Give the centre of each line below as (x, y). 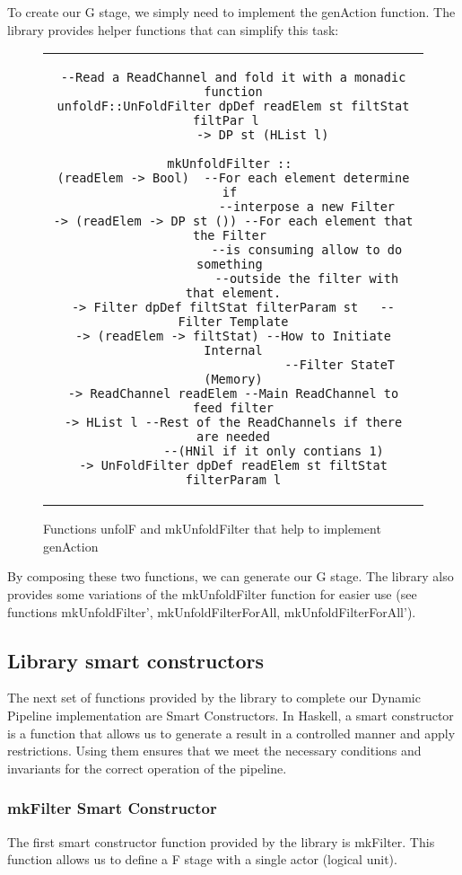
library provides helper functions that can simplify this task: (173, 29)
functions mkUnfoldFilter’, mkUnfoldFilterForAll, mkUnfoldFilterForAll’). (212, 611)
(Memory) (233, 380)
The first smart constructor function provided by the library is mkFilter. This (221, 841)
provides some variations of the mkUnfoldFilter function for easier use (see (212, 593)
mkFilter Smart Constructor (112, 808)
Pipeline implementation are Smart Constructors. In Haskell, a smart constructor (231, 715)
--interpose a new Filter (307, 207)
